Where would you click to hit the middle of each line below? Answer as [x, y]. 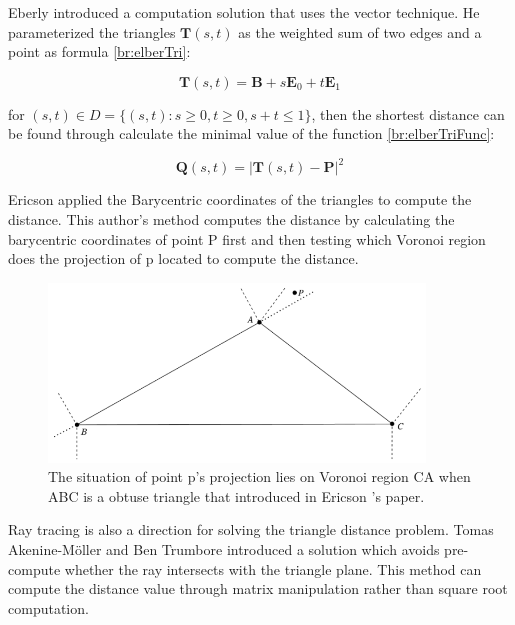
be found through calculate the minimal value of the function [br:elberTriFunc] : [251, 133]
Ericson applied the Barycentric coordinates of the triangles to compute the [240, 199]
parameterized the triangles [92, 31]
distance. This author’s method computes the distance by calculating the [231, 219]
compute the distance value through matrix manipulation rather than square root [258, 588]
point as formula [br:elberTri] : [99, 51]
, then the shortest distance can [408, 113]
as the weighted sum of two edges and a [360, 31]
